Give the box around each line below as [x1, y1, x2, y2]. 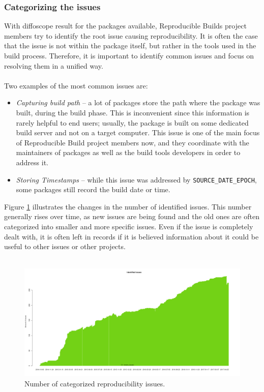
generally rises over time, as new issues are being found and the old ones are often [4, 211, 259, 222]
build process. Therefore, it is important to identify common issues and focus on [4, 50, 254, 61]
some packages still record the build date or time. [16, 184, 170, 195]
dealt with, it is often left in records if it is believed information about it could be [4, 231, 259, 242]
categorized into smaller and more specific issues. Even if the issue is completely [4, 221, 253, 231]
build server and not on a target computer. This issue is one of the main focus [16, 127, 260, 138]
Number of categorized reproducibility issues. [24, 378, 165, 388]
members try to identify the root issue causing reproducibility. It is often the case [4, 30, 258, 41]
